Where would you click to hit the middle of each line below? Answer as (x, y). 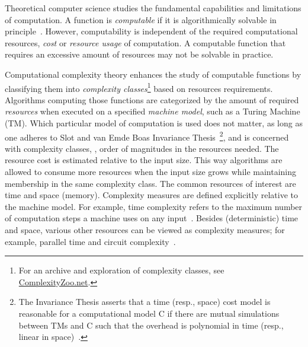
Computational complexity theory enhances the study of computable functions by (153, 74)
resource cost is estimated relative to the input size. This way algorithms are (144, 160)
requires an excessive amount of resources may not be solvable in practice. (139, 54)
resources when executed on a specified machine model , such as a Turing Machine (153, 111)
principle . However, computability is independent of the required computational (151, 31)
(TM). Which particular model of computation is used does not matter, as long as (154, 123)
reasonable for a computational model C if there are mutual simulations (149, 313)
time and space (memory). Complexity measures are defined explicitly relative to (152, 195)
